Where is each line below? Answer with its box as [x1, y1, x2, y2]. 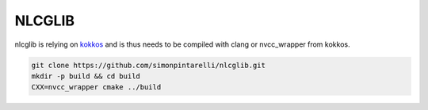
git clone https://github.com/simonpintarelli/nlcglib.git [31, 60, 266, 70]
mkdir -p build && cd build [31, 71, 140, 81]
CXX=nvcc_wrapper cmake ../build [31, 83, 162, 92]
